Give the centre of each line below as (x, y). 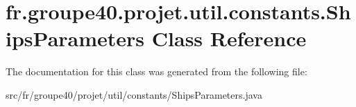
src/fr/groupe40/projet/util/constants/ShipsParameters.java (134, 94)
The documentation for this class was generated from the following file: (156, 71)
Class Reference (229, 38)
